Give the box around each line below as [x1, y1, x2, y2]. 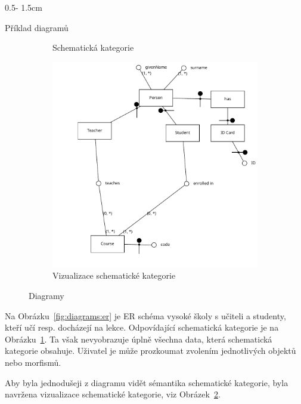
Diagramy [29, 289, 64, 301]
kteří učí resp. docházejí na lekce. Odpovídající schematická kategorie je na [5, 321, 279, 334]
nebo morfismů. [5, 356, 61, 368]
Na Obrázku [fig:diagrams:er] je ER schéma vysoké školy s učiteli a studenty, [5, 309, 286, 322]
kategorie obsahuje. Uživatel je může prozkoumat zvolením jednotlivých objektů [5, 344, 296, 357]
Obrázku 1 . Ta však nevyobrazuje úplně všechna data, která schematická [5, 332, 272, 345]
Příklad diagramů [5, 21, 69, 33]
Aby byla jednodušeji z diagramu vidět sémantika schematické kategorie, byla [5, 376, 288, 388]
